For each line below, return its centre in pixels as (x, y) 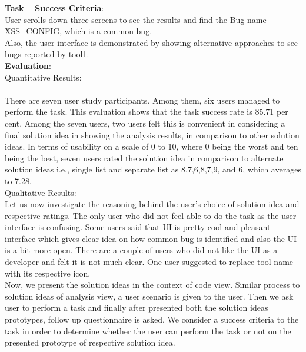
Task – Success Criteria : (54, 8)
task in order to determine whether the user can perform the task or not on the (148, 331)
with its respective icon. (48, 273)
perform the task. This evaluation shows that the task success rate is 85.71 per (147, 112)
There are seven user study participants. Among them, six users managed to (142, 100)
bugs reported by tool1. (47, 54)
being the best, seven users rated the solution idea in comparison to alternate (144, 157)
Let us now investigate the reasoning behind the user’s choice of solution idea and (152, 204)
